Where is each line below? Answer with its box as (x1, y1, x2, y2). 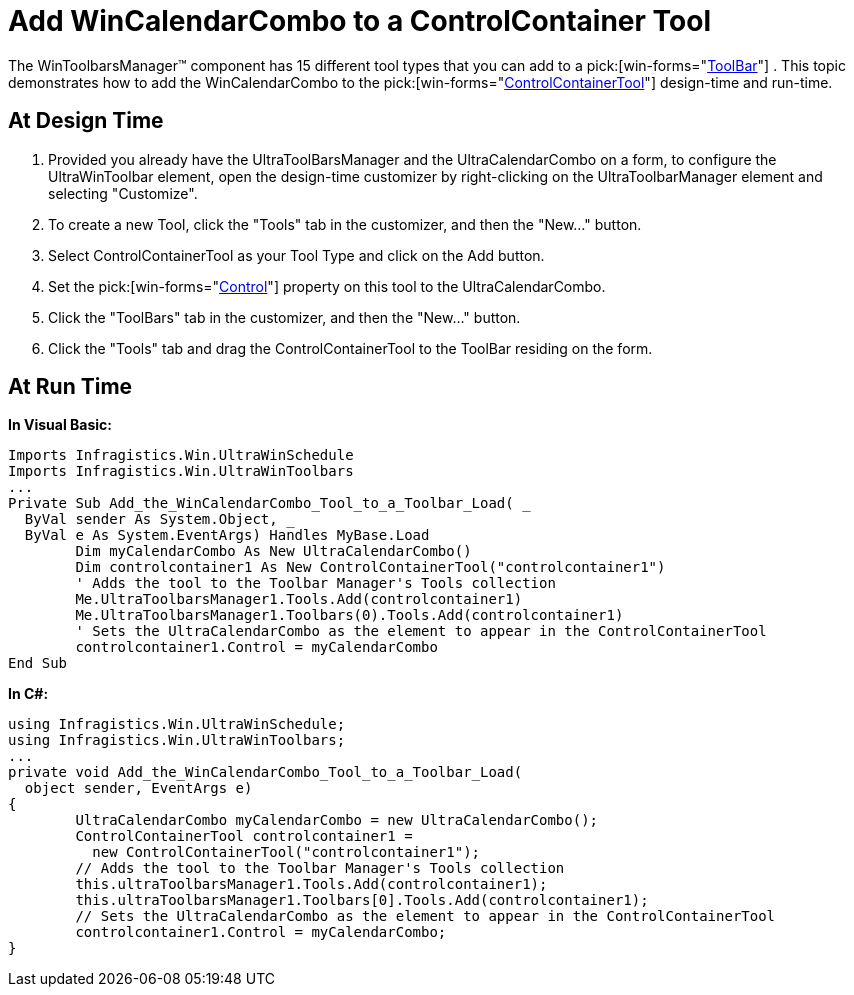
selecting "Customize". (48, 184, 198, 202)
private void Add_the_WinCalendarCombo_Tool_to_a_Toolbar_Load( (8, 764, 523, 781)
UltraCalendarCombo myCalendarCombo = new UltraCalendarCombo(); (75, 812, 599, 829)
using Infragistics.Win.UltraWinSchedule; (8, 716, 346, 733)
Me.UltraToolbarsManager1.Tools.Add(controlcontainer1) (75, 591, 523, 608)
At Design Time (8, 108, 164, 134)
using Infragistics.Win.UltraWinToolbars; (8, 732, 346, 749)
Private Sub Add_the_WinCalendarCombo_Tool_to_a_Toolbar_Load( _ (8, 495, 531, 512)
